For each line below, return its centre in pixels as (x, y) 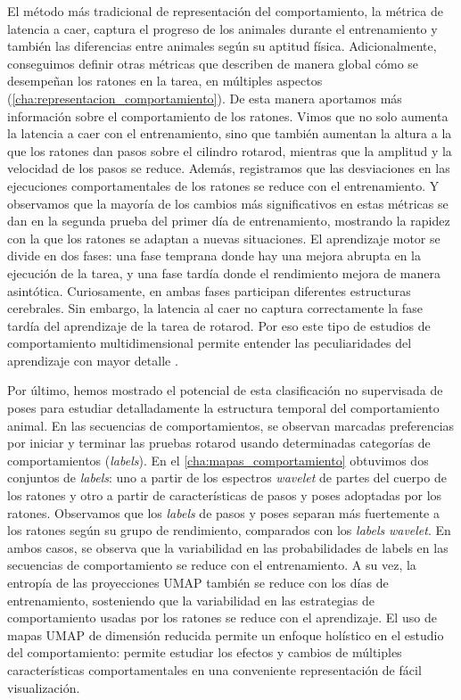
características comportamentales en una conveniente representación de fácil (214, 669)
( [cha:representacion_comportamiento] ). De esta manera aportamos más (205, 98)
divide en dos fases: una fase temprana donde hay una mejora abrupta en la (214, 255)
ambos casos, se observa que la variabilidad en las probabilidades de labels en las (228, 547)
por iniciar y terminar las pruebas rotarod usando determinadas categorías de (219, 443)
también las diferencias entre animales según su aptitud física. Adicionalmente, (222, 46)
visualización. (44, 687)
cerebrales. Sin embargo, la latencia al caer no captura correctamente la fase (215, 308)
